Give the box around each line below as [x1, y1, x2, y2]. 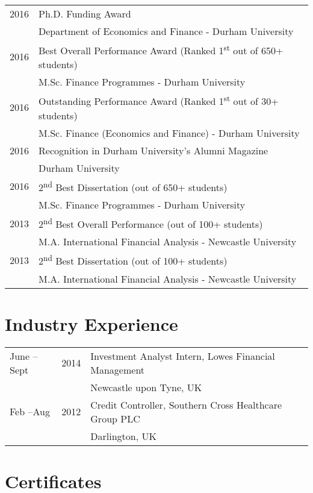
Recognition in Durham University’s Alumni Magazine [39, 143, 268, 157]
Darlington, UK [90, 429, 156, 443]
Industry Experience [5, 311, 178, 336]
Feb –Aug [10, 404, 50, 419]
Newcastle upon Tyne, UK [90, 380, 202, 394]
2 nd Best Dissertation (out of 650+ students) [39, 178, 228, 194]
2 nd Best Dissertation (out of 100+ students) [39, 252, 228, 268]
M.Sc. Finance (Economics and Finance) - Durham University [39, 125, 300, 140]
